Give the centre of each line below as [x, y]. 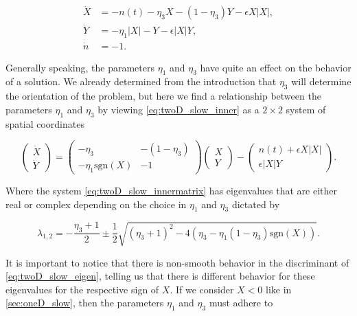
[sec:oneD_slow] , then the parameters [85, 303]
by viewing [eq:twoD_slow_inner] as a [178, 109]
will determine [321, 81]
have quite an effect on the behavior [276, 67]
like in [279, 289]
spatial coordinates [45, 123]
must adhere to [241, 303]
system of [306, 109]
